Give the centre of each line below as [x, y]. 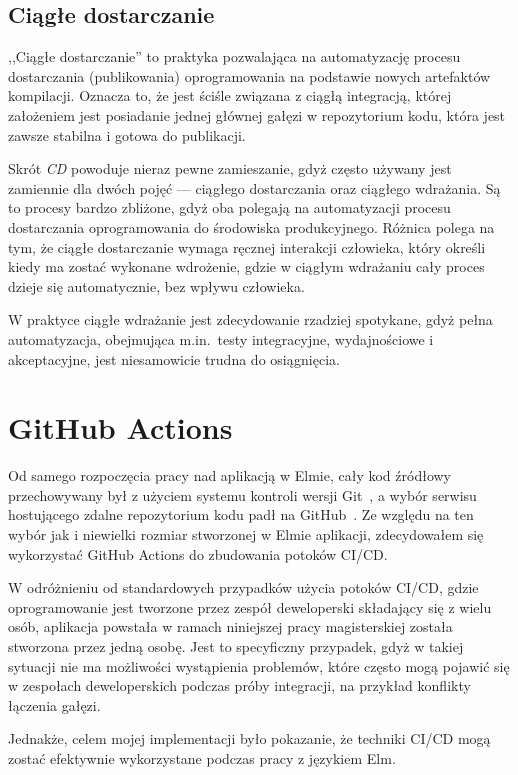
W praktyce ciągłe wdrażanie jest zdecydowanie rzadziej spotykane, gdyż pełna [250, 319]
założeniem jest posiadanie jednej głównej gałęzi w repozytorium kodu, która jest [257, 114]
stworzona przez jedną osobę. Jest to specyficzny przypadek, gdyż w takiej [236, 645]
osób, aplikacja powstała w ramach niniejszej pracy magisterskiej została [230, 626]
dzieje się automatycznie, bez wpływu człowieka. [156, 285]
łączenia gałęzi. [54, 704]
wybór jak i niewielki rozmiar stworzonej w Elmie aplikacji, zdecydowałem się [246, 534]
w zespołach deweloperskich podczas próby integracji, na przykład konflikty [239, 685]
